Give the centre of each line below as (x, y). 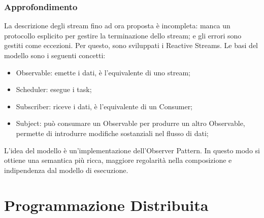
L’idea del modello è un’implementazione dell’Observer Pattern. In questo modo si (132, 150)
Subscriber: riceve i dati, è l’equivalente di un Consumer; (104, 106)
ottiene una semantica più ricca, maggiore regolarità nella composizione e (118, 160)
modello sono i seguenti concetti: (55, 55)
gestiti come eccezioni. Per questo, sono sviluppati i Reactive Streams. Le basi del (131, 45)
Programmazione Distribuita (106, 205)
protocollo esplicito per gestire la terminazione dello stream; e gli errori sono (123, 35)
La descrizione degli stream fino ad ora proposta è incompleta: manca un (117, 26)
